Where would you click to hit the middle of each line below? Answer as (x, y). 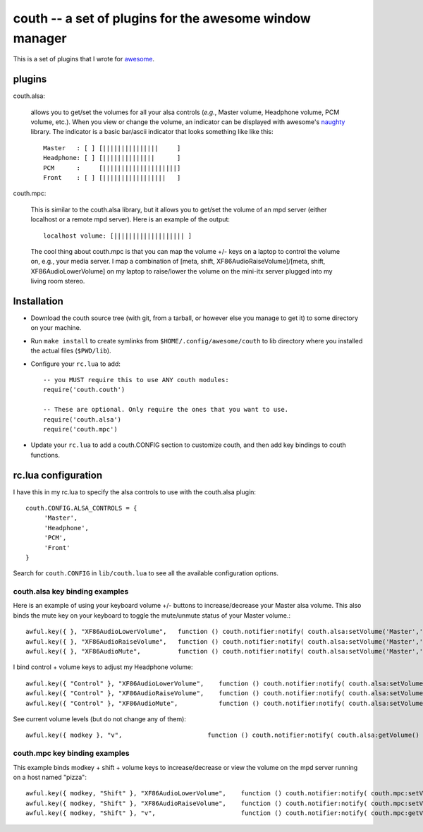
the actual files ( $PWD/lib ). (71, 351)
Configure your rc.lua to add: (76, 364)
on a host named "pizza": (50, 777)
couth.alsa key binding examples (71, 592)
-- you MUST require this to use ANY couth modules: (136, 380)
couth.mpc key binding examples (71, 753)
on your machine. (56, 328)
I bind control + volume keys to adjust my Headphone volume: (103, 667)
